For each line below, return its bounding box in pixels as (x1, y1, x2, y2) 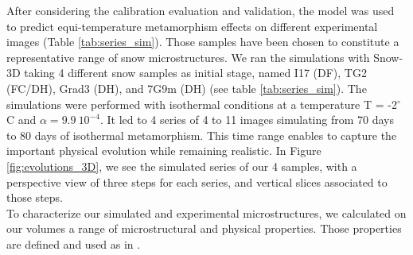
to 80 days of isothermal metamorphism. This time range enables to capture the (6, 126, 397, 143)
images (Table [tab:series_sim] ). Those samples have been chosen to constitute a (6, 33, 399, 50)
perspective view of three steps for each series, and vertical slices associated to (6, 173, 388, 190)
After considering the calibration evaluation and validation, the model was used (6, 2, 395, 18)
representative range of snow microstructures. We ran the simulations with (6, 48, 370, 65)
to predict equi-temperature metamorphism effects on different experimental (6, 17, 378, 34)
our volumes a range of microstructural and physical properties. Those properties (6, 220, 402, 237)
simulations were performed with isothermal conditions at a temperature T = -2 (6, 95, 397, 112)
